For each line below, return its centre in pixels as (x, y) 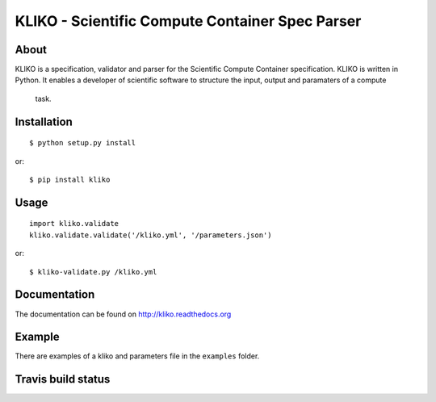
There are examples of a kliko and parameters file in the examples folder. (137, 356)
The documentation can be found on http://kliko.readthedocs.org (123, 314)
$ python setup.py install (83, 143)
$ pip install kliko (70, 180)
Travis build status (63, 379)
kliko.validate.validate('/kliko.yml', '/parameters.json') (151, 235)
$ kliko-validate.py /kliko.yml (93, 272)
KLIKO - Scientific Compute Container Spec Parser (188, 21)
